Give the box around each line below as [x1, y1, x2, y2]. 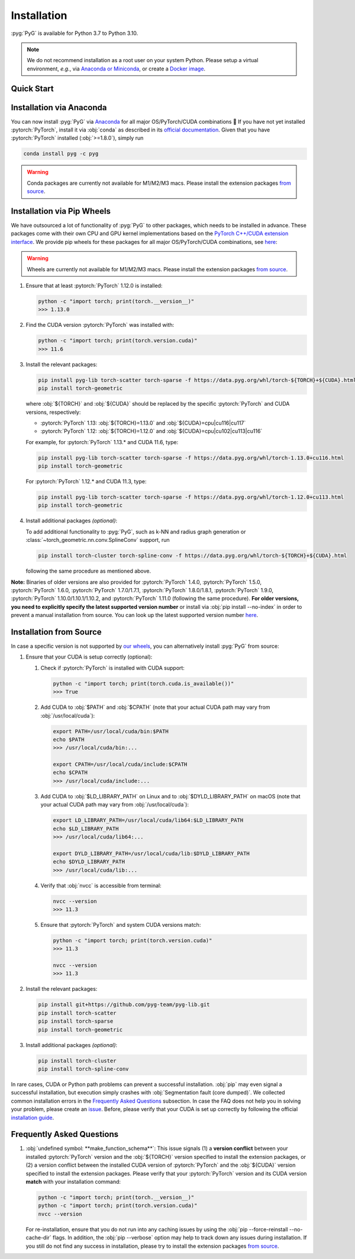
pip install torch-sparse [38, 1018, 114, 1024]
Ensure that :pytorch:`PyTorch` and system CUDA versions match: [40, 921, 201, 928]
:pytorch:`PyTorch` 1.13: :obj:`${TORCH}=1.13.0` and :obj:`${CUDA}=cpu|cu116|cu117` [40, 419, 246, 426]
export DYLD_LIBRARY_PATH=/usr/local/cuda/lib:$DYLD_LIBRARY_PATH [53, 850, 250, 857]
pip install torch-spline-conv [38, 1065, 130, 1072]
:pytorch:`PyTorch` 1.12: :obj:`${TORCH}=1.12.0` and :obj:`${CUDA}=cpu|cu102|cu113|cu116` [40, 428, 263, 435]
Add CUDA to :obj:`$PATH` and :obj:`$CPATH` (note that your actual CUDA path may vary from [40, 704, 270, 711]
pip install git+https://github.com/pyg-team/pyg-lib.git [38, 1001, 210, 1008]
